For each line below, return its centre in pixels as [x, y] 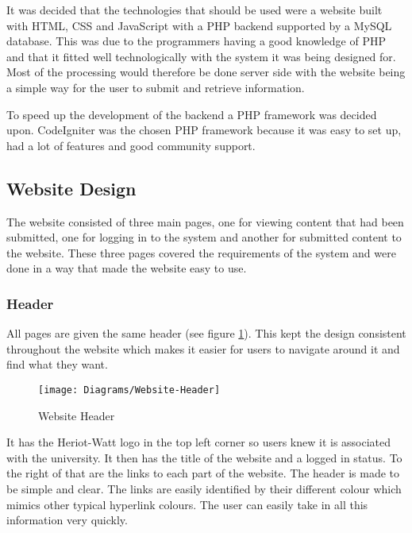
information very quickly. [67, 520]
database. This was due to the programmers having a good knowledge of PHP [196, 41]
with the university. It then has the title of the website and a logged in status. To [204, 457]
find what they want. [57, 364]
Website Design [71, 188]
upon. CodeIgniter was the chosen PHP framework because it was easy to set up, [204, 130]
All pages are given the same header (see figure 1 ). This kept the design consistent [206, 333]
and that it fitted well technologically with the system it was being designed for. [201, 56]
